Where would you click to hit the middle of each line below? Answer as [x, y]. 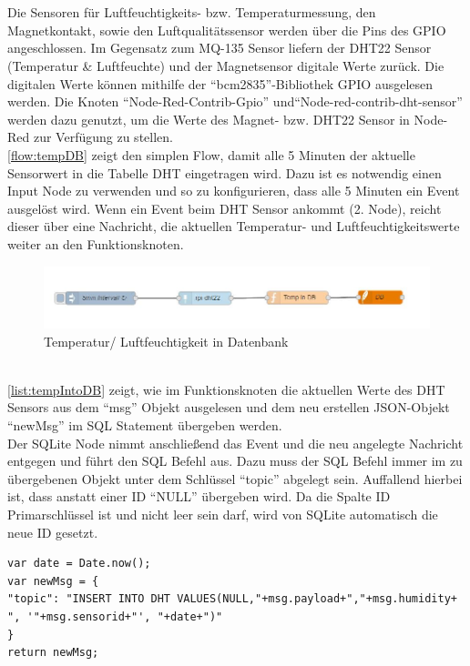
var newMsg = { [53, 581]
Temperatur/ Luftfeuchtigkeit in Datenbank [166, 341]
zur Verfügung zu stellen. [103, 137]
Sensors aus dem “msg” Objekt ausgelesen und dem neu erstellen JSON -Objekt [229, 407]
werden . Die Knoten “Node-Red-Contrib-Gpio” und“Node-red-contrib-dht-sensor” [235, 101]
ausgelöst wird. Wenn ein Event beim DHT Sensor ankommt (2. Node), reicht [225, 208]
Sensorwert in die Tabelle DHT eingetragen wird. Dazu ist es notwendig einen [225, 172]
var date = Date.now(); [79, 564]
